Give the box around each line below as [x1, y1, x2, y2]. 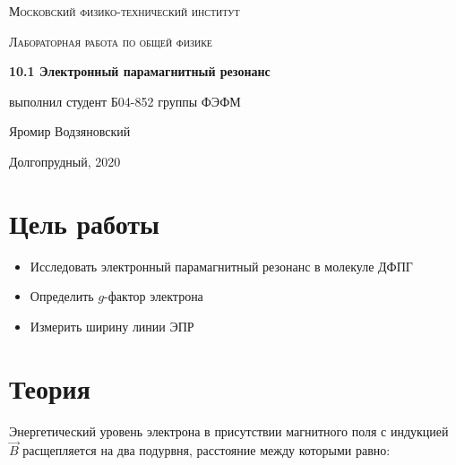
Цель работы [9, 204, 159, 241]
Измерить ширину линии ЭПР [30, 316, 194, 335]
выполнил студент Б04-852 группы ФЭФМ [9, 91, 241, 110]
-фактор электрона [104, 287, 203, 306]
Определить [30, 287, 94, 306]
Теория [9, 369, 90, 406]
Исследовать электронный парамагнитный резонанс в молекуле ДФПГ [30, 256, 413, 275]
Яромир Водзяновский [9, 122, 131, 141]
